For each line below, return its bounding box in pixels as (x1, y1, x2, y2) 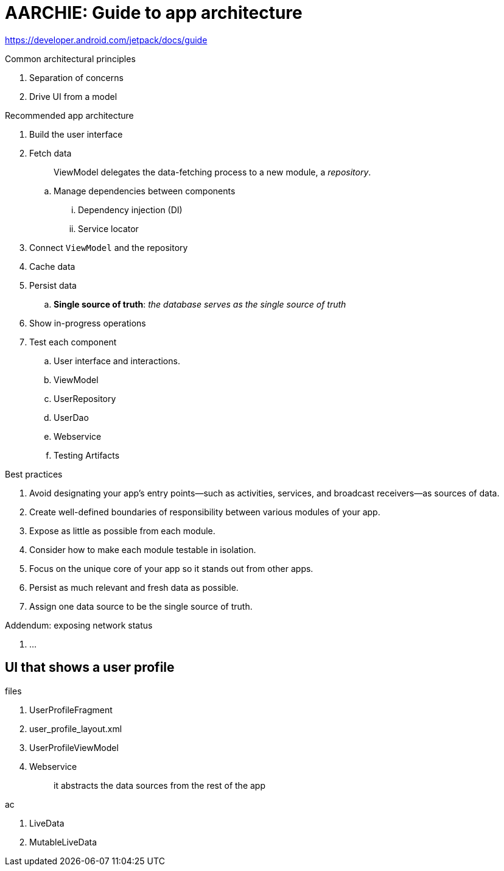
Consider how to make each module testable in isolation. (29, 544, 256, 555)
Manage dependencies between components (54, 185, 236, 196)
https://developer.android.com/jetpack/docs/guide (5, 34, 208, 45)
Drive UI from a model (29, 91, 117, 102)
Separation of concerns (29, 72, 124, 83)
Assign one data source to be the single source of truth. (29, 601, 253, 612)
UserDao (54, 412, 89, 423)
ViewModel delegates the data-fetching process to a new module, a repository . (54, 166, 371, 177)
